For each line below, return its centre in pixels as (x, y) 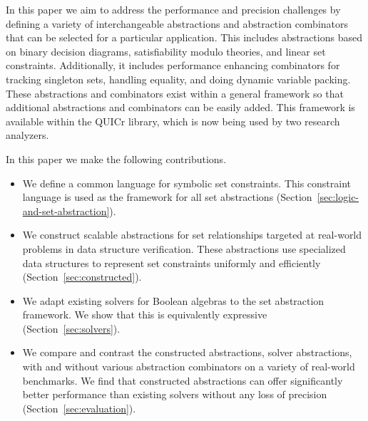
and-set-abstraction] (66, 210)
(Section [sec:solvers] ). (71, 328)
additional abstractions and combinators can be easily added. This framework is (180, 107)
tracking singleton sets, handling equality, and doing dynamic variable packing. (178, 79)
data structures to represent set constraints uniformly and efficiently (172, 263)
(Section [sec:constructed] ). (82, 277)
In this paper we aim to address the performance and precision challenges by (173, 9)
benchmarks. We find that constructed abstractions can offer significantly (183, 380)
